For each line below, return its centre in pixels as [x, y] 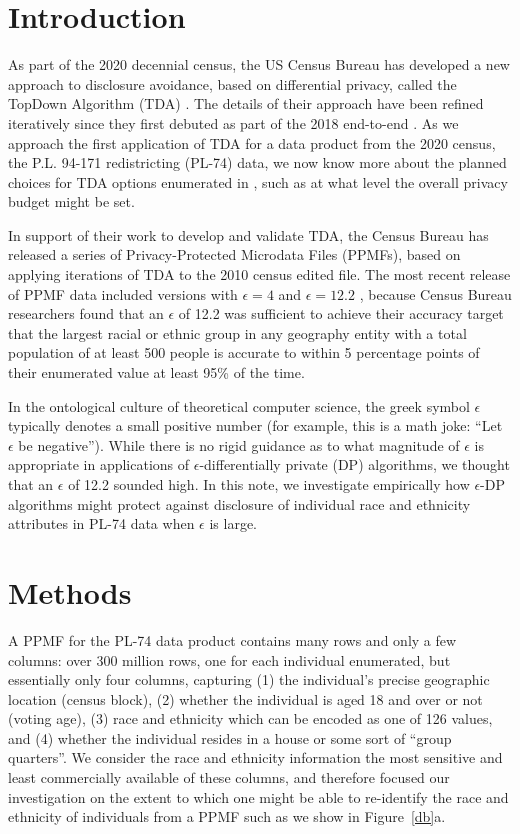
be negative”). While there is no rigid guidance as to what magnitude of [239, 444]
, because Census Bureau [435, 293]
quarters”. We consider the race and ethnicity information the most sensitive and [255, 757]
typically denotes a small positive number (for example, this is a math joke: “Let [255, 425]
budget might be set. [71, 201]
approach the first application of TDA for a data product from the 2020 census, [252, 142]
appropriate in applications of [99, 464]
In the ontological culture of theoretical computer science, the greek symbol [239, 405]
